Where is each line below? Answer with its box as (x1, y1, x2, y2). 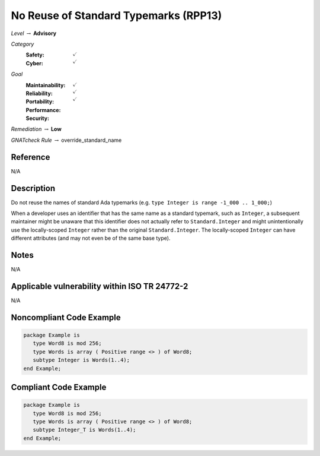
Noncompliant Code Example (11, 312, 121, 322)
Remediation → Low (11, 125, 62, 133)
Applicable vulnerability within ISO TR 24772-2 (11, 281, 188, 291)
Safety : (25, 51, 44, 59)
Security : (25, 115, 50, 122)
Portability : (25, 98, 55, 105)
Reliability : (25, 90, 53, 97)
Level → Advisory (11, 30, 57, 37)
